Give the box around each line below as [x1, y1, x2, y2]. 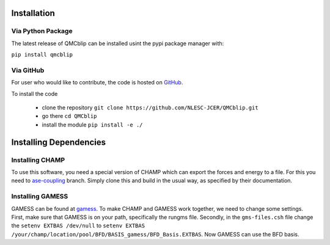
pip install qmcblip [11, 51, 73, 58]
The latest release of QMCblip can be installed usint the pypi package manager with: [11, 40, 224, 47]
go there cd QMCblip [42, 112, 97, 120]
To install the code [11, 90, 58, 97]
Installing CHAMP [11, 156, 65, 164]
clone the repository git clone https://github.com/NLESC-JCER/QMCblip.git [42, 104, 259, 111]
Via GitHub [11, 66, 45, 75]
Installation [11, 8, 55, 18]
